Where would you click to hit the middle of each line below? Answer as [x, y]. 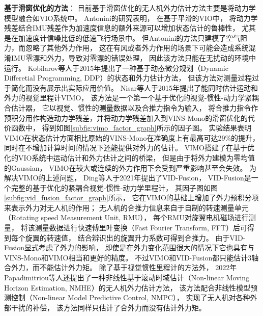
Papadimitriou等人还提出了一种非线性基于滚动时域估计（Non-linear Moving [127, 278]
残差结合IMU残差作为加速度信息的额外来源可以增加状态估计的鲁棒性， [122, 28]
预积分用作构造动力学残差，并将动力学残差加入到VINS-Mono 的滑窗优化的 [126, 117]
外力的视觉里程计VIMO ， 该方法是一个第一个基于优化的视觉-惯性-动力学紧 [128, 98]
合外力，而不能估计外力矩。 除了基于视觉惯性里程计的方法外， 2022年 [121, 267]
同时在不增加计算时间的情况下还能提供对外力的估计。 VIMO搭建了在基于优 [129, 148]
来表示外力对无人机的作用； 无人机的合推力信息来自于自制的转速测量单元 [126, 207]
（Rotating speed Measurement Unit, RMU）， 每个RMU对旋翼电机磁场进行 [126, 217]
